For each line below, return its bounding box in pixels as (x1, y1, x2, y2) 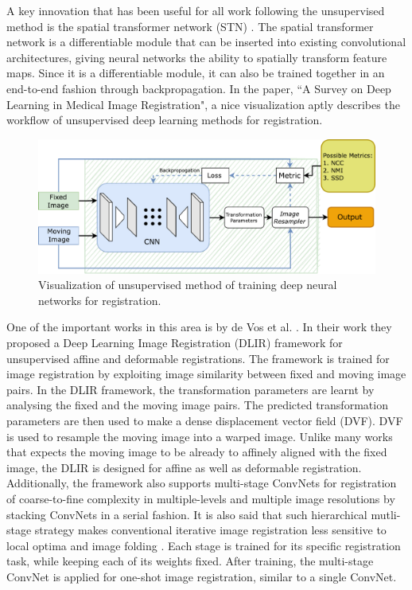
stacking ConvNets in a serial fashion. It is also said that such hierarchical (6, 506, 367, 522)
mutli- (371, 506, 401, 522)
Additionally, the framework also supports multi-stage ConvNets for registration (6, 475, 397, 491)
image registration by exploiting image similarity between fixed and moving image (6, 365, 406, 382)
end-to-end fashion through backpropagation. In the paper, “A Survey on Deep (6, 80, 391, 96)
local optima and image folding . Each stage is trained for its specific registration (6, 537, 401, 553)
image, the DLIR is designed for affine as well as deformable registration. (6, 459, 362, 475)
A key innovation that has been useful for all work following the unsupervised (6, 2, 385, 18)
